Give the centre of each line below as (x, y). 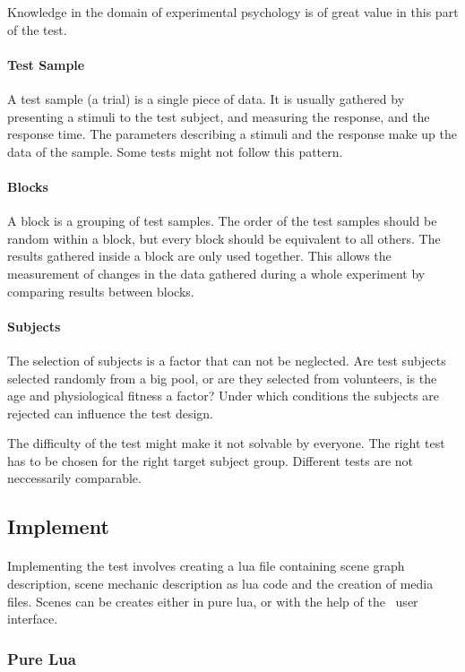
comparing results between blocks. (101, 291)
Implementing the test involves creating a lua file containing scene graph (206, 566)
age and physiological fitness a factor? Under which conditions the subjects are (224, 396)
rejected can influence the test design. (111, 413)
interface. (33, 619)
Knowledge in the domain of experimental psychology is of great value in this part (233, 12)
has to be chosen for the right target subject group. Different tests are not (211, 460)
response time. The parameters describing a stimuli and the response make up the (232, 134)
